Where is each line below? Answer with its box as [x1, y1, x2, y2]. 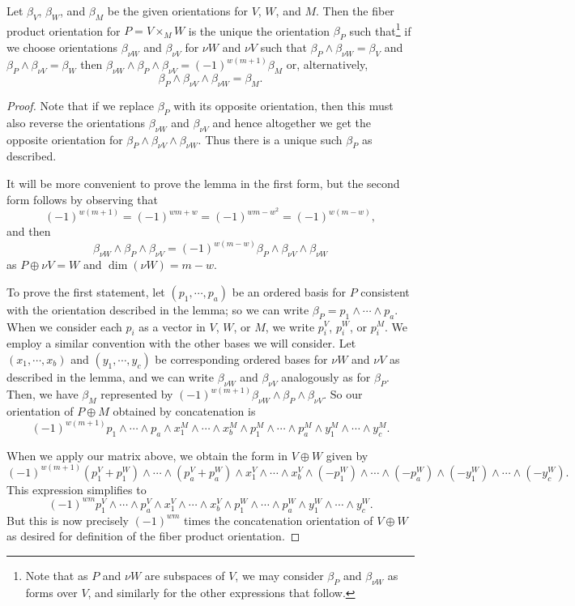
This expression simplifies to [6, 480, 147, 497]
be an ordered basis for [232, 283, 346, 300]
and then [6, 223, 51, 240]
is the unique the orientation [188, 22, 330, 39]
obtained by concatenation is [113, 402, 256, 419]
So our [330, 386, 363, 403]
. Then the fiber [315, 2, 394, 19]
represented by [100, 386, 173, 403]
